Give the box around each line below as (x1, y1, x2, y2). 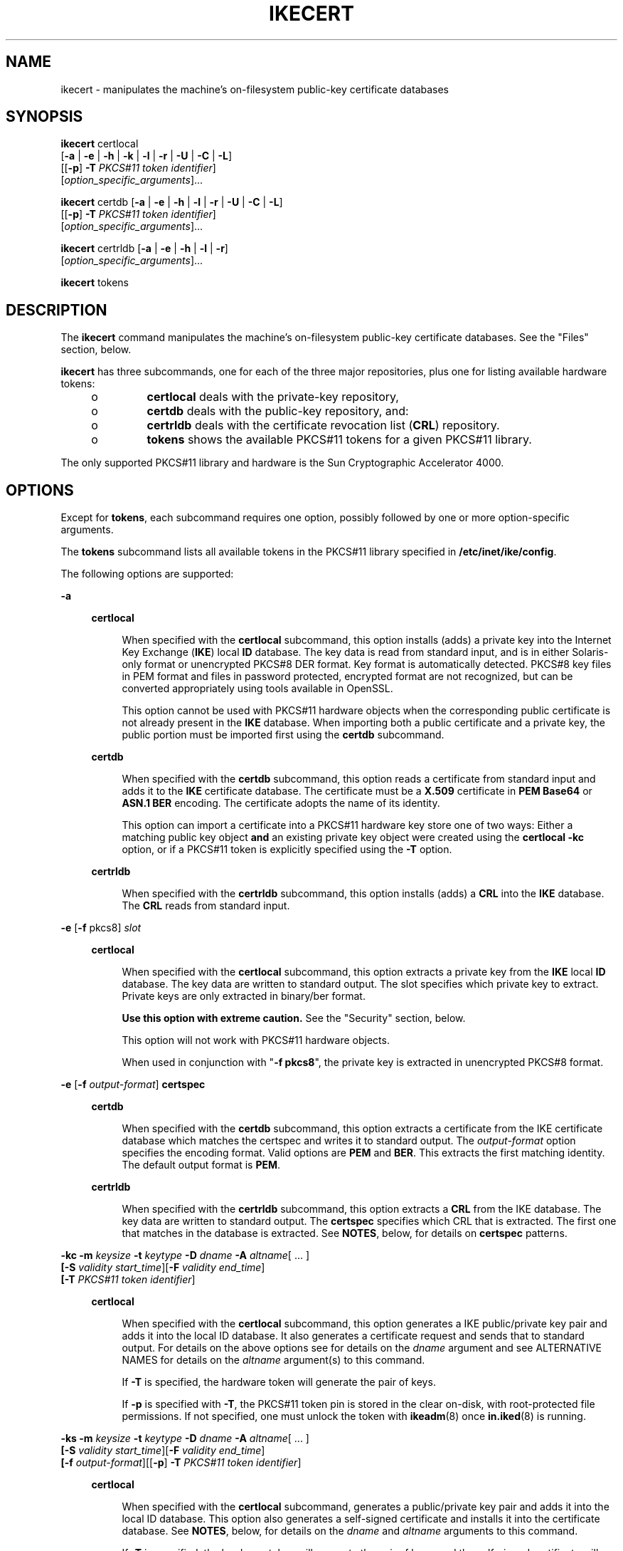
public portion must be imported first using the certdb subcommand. (122, 728, 444, 741)
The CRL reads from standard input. (122, 899, 290, 912)
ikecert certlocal (60, 137, 139, 150)
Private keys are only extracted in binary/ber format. (122, 990, 366, 1003)
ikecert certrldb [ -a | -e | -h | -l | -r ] (60, 242, 228, 255)
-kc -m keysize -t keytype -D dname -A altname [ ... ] (60, 1249, 310, 1262)
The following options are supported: (60, 568, 234, 580)
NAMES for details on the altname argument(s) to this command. (122, 1354, 425, 1367)
